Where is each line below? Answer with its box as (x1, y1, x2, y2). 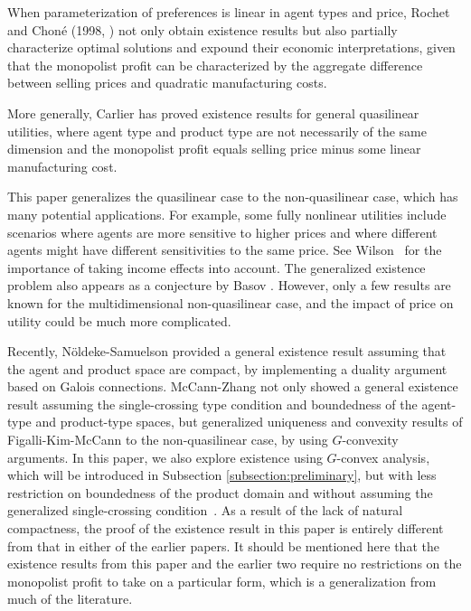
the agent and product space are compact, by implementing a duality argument (7, 359, 447, 378)
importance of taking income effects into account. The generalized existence (7, 258, 426, 277)
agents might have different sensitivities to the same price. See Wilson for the (7, 240, 442, 259)
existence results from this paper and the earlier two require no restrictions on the (7, 554, 462, 573)
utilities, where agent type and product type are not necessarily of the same (7, 121, 428, 140)
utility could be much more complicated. (7, 311, 231, 330)
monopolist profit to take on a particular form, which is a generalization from (7, 571, 437, 590)
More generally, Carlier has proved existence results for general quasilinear (7, 103, 419, 122)
